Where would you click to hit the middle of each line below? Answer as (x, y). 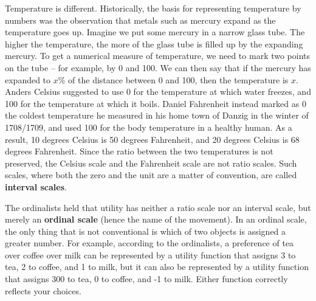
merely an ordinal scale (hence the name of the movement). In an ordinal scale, (156, 219)
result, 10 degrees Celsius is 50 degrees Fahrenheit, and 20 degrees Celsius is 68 (152, 139)
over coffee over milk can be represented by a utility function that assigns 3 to (150, 254)
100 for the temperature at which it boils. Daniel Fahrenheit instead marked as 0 (156, 103)
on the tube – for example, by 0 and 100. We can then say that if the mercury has (158, 67)
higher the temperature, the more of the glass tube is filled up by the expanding (154, 43)
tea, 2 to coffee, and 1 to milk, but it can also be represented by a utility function (157, 267)
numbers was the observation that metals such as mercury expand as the (140, 20)
